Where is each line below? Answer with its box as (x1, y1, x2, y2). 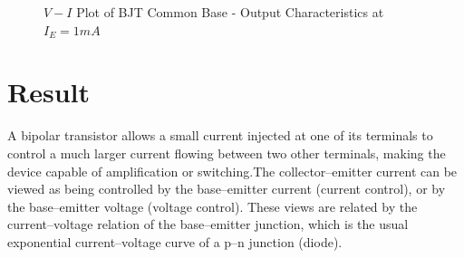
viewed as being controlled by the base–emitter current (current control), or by (7, 179, 446, 198)
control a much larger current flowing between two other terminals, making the (7, 143, 446, 162)
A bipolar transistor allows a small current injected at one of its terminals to (7, 126, 433, 145)
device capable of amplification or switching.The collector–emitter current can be (7, 161, 458, 180)
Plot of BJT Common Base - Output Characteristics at (76, 3, 384, 21)
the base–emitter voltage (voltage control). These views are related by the (7, 196, 418, 215)
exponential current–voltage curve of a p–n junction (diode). (7, 232, 343, 251)
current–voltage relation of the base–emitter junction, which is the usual (7, 215, 409, 234)
